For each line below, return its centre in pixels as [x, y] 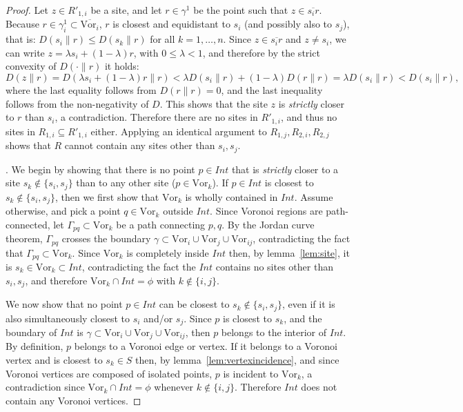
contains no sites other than [274, 267]
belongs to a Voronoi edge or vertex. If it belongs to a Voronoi [206, 346]
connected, [28, 224]
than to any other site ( [126, 183]
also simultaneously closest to [68, 318]
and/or [158, 318]
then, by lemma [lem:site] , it [289, 252]
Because [22, 24]
